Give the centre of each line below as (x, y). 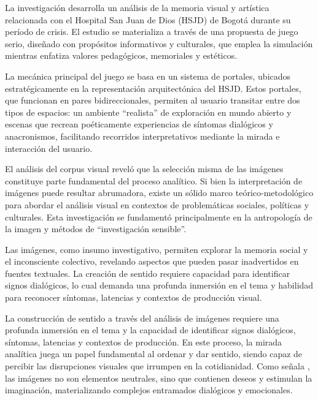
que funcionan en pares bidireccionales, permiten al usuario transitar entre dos (153, 100)
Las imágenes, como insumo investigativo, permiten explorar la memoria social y (157, 249)
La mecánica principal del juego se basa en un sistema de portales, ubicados (148, 76)
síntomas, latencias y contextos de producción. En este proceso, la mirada (144, 342)
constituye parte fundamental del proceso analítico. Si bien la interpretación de (154, 180)
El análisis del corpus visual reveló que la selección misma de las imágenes (144, 169)
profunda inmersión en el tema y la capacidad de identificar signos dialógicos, (150, 330)
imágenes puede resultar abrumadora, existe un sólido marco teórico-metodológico (159, 193)
